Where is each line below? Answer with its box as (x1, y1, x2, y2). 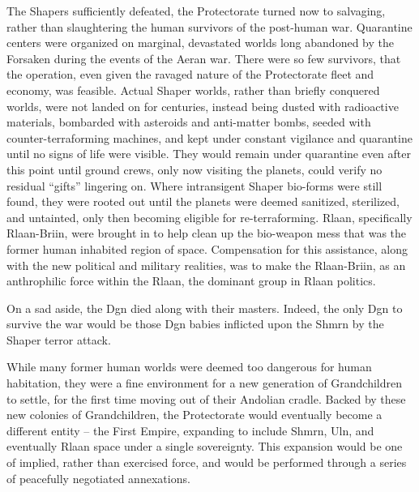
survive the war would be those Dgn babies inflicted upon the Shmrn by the (6, 315, 384, 332)
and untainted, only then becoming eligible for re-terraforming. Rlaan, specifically (6, 208, 413, 225)
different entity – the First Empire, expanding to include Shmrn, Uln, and (6, 421, 374, 439)
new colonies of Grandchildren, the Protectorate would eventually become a (6, 406, 383, 423)
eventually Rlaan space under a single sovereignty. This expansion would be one (6, 438, 403, 455)
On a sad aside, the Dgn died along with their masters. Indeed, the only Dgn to (6, 299, 403, 316)
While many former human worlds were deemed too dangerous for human (6, 358, 372, 375)
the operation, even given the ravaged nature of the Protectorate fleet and (6, 66, 374, 83)
